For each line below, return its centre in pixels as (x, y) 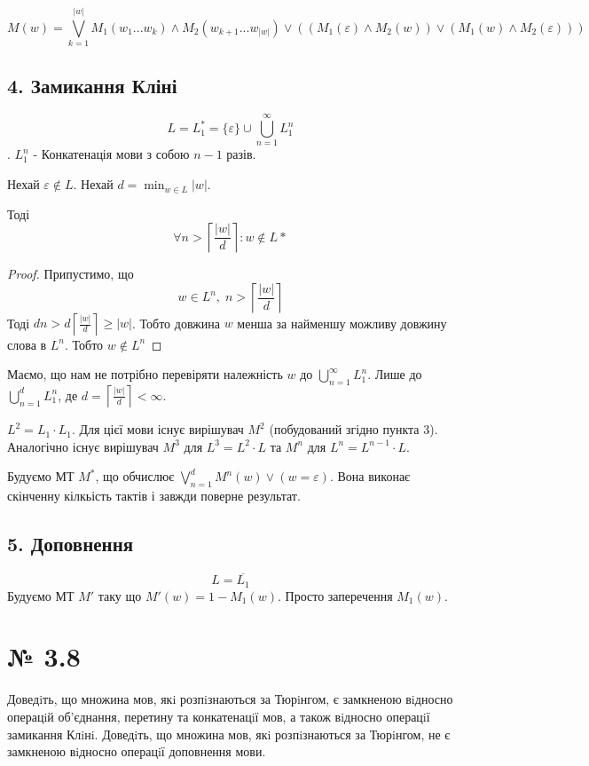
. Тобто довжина (176, 323)
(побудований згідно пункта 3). (353, 429)
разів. (241, 154)
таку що (120, 595)
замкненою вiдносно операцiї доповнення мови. (137, 751)
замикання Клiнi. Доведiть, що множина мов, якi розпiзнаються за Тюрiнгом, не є (229, 734)
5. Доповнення (71, 544)
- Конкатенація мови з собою (111, 154)
